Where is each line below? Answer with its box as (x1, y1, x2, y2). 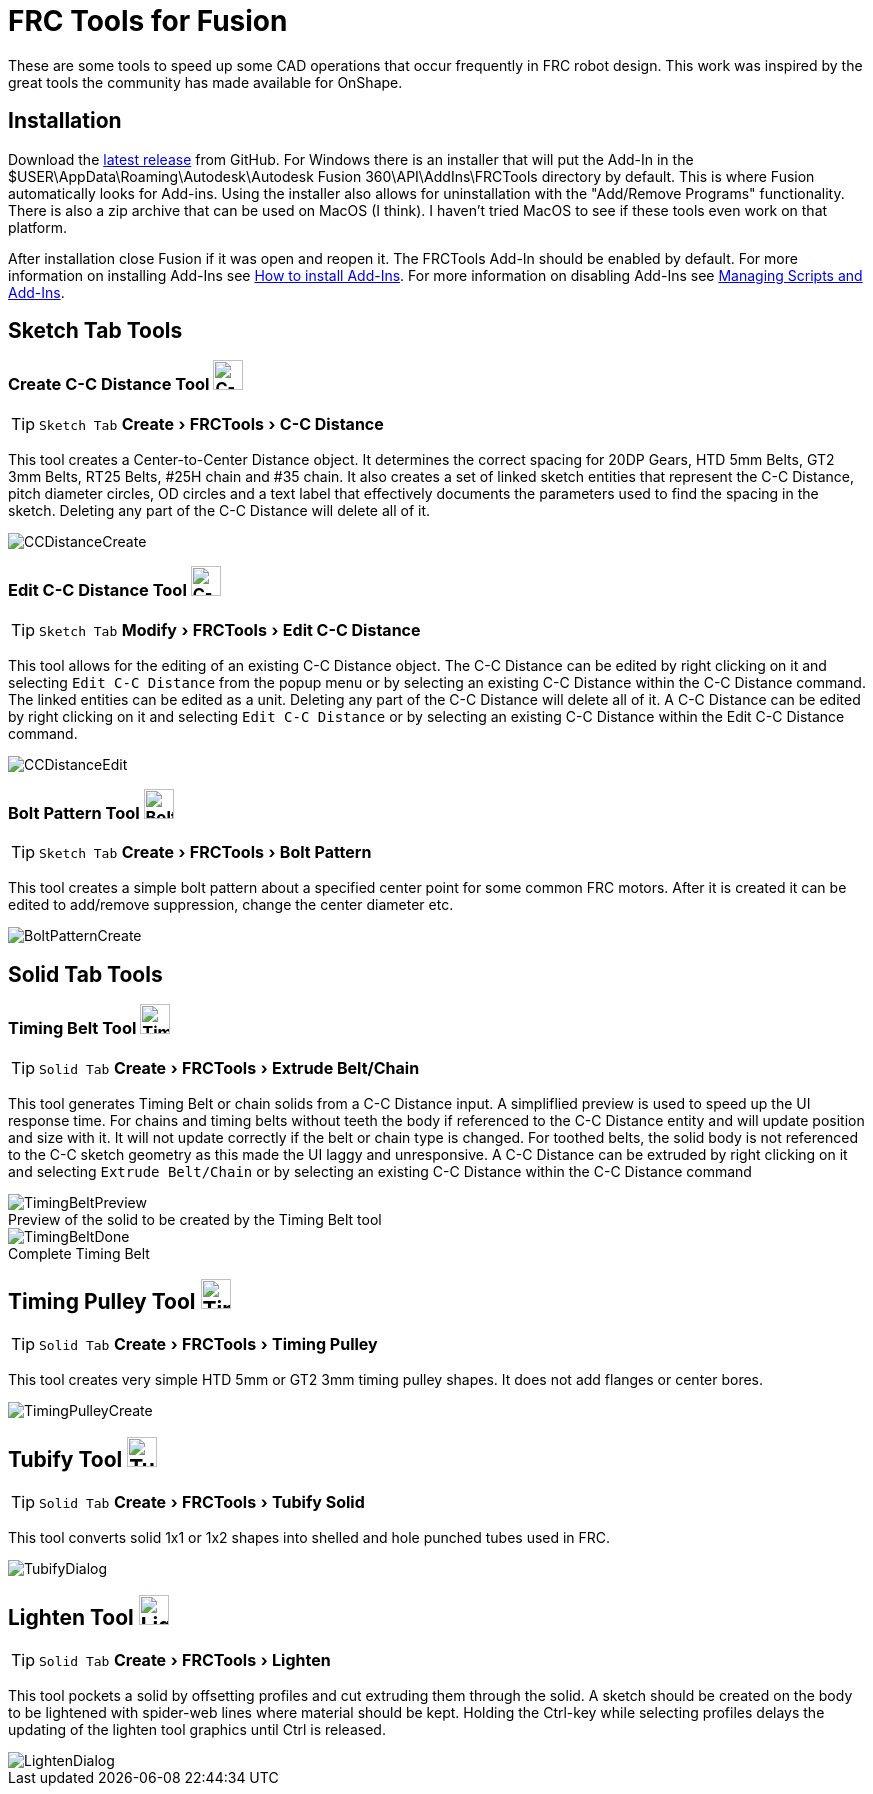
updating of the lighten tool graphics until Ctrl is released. (8, 1721, 386, 1739)
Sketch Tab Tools (8, 318, 183, 344)
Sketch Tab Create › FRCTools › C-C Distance (39, 413, 384, 434)
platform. (8, 218, 68, 236)
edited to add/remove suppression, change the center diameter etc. (8, 896, 454, 914)
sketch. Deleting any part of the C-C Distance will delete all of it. (8, 501, 431, 519)
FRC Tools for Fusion (8, 4, 288, 38)
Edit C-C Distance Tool (8, 580, 187, 601)
